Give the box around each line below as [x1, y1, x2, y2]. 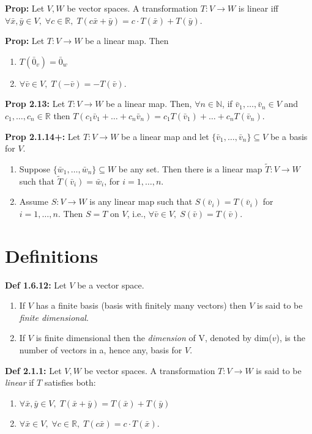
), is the [276, 331, 305, 344]
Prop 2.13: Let [5, 97, 65, 110]
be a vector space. [77, 278, 144, 291]
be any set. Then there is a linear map [118, 162, 262, 175]
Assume [19, 195, 48, 208]
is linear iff [238, 2, 278, 14]
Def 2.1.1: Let [5, 364, 62, 377]
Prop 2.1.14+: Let [5, 130, 81, 142]
